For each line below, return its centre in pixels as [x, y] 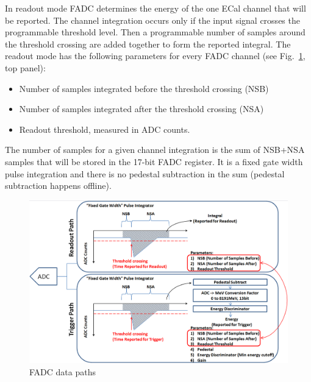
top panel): [25, 67]
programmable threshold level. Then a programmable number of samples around [155, 32]
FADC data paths [63, 372]
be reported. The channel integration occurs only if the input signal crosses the [152, 20]
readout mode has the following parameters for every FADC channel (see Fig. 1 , [155, 56]
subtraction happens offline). [58, 186]
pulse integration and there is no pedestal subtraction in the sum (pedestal [145, 173]
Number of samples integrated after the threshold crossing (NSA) [141, 109]
